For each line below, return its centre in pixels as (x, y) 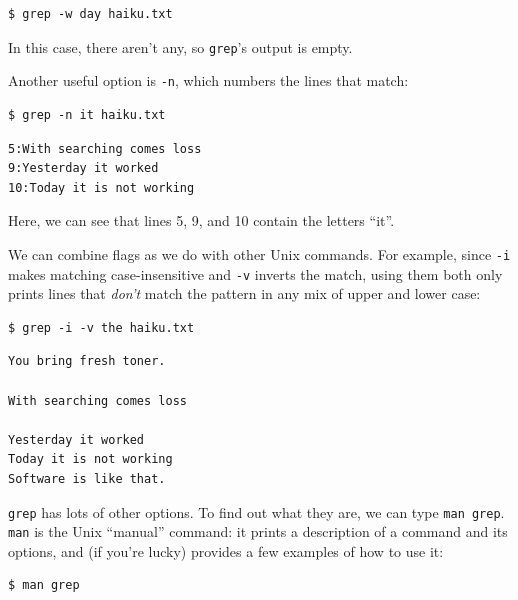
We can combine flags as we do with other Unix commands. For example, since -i (259, 253)
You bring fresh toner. (87, 361)
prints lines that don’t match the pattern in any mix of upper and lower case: (244, 293)
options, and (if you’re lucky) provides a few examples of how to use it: (226, 550)
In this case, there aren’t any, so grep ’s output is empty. (180, 46)
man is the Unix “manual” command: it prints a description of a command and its (258, 531)
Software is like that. (87, 478)
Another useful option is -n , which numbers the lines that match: (208, 80)
